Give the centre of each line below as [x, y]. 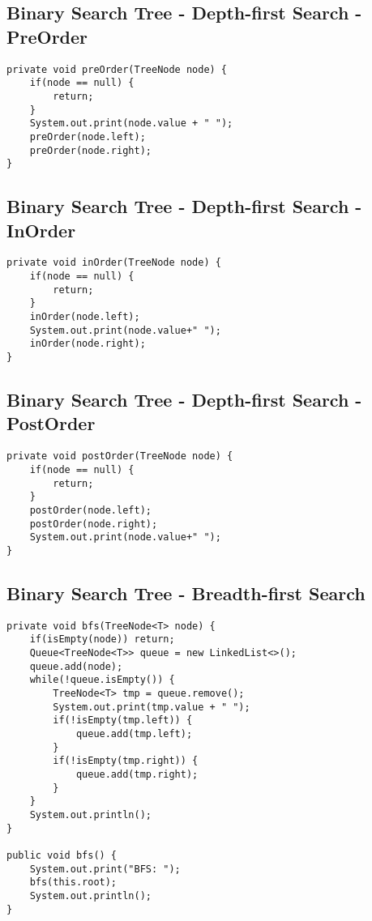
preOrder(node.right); [90, 150]
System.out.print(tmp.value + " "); [152, 707]
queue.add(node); [76, 666]
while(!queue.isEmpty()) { [102, 680]
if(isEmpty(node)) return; [102, 640]
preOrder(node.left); [88, 136]
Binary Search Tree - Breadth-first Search [186, 593]
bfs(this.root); [73, 883]
